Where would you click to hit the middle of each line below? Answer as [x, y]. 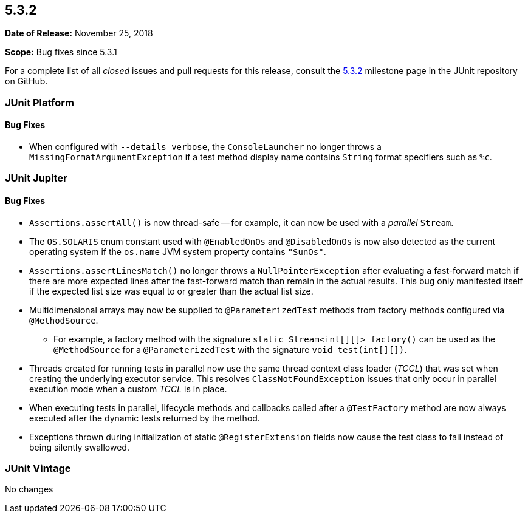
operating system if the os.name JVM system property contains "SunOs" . [178, 251]
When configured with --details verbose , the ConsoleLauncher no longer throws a [205, 147]
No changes [29, 489]
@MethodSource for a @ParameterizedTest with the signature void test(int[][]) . [230, 349]
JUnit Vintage [38, 468]
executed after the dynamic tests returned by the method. [145, 418]
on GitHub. [26, 81]
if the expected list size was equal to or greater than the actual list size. [171, 291]
